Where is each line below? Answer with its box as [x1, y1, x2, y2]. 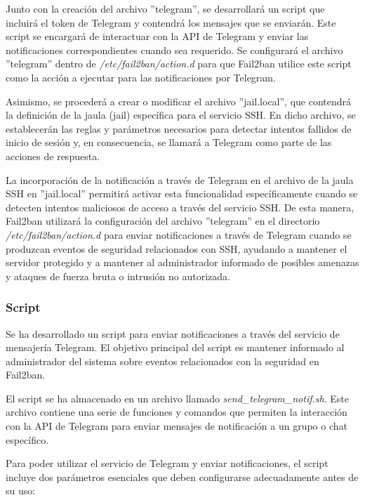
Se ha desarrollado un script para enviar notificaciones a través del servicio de [6, 326, 340, 341]
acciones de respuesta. [6, 148, 100, 163]
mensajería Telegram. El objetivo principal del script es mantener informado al [6, 340, 345, 355]
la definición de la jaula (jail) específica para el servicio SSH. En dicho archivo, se [6, 107, 356, 122]
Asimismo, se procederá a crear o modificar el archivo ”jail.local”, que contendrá [6, 93, 352, 108]
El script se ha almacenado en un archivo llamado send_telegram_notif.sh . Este [6, 390, 349, 405]
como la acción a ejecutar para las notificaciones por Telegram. [6, 70, 276, 84]
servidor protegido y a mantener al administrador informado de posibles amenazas [6, 255, 359, 270]
